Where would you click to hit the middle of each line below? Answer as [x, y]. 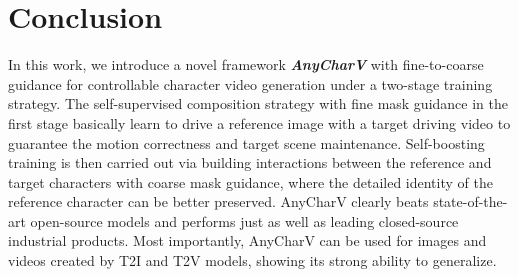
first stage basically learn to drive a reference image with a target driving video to [259, 122]
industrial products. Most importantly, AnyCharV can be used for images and [247, 240]
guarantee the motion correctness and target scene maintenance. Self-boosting [246, 142]
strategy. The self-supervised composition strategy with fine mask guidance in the [258, 103]
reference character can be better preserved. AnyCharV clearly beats [218, 201]
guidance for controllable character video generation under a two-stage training [250, 83]
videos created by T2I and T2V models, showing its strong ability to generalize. [252, 260]
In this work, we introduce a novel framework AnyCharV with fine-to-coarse [246, 64]
